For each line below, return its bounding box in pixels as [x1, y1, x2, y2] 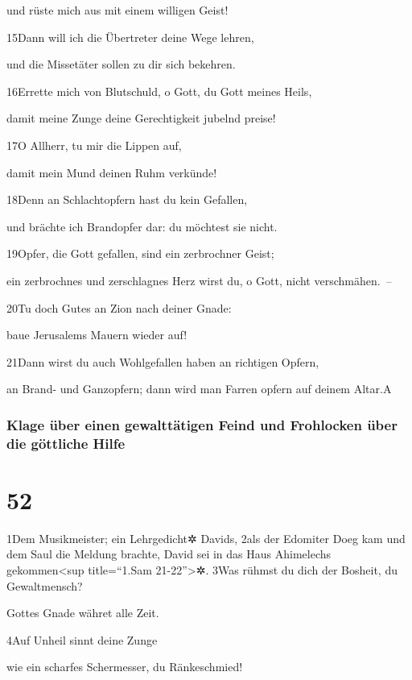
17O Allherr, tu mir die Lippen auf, [6, 136, 182, 153]
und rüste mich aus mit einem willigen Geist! [6, 2, 229, 18]
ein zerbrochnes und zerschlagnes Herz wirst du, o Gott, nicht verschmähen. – [6, 272, 392, 288]
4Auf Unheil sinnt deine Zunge [6, 631, 158, 648]
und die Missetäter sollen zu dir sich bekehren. [6, 56, 236, 73]
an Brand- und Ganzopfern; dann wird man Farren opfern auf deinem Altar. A [6, 380, 392, 397]
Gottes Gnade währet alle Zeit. [6, 604, 159, 621]
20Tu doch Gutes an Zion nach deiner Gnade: [6, 299, 232, 316]
